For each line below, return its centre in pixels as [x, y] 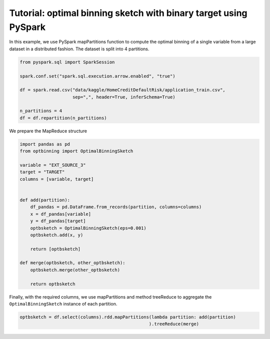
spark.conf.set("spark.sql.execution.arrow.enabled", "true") [97, 76]
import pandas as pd [45, 144]
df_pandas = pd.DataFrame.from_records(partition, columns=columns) [116, 207]
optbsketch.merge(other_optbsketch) [75, 270]
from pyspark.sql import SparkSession [67, 62]
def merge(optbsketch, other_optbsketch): [72, 263]
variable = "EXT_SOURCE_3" [53, 165]
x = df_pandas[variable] [61, 214]
